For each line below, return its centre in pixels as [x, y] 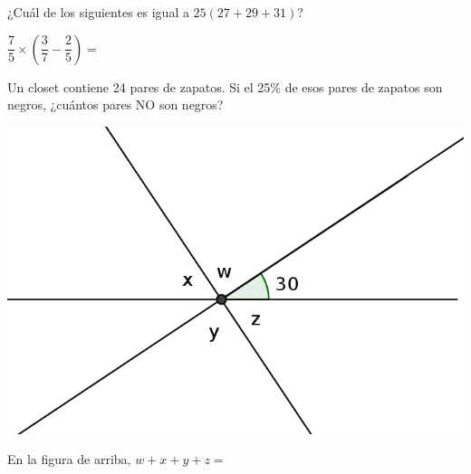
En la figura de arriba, [69, 459]
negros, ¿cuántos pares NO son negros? [115, 104]
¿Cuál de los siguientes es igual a [98, 12]
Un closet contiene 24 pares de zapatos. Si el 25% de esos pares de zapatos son [225, 86]
